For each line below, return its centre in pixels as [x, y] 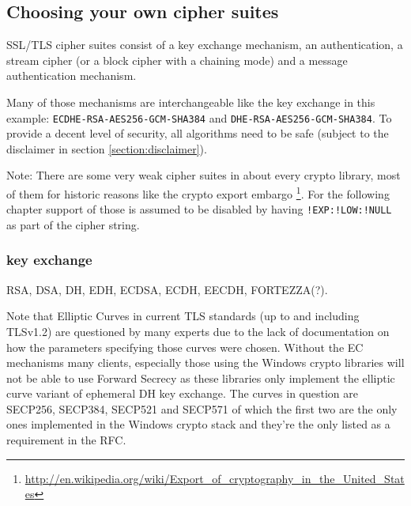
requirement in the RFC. [66, 440]
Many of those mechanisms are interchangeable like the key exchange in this [191, 102]
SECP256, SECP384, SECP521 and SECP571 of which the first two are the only [202, 408]
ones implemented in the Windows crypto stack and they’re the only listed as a [198, 424]
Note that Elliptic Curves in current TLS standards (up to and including [183, 316]
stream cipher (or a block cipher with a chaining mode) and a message [177, 60]
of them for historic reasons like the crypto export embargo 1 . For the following [198, 193]
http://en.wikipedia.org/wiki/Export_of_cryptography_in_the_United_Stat [215, 478]
